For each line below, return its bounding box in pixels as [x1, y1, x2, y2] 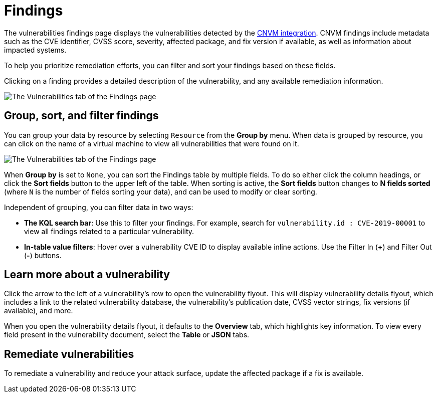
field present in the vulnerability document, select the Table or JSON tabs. [4, 330, 250, 339]
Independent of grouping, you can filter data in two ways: [4, 203, 193, 212]
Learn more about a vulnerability [4, 268, 170, 281]
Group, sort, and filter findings [4, 109, 159, 122]
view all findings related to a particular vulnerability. [24, 227, 194, 236]
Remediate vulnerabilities [4, 347, 134, 360]
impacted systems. [4, 45, 67, 54]
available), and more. [4, 306, 73, 315]
